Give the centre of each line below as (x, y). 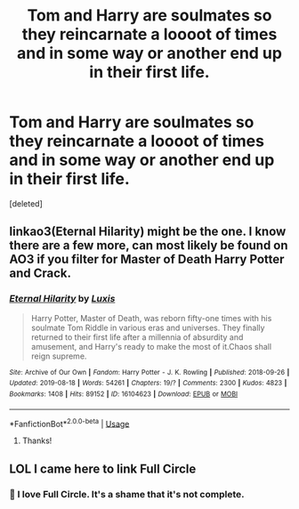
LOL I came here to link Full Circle (103, 469)
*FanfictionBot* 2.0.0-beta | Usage (69, 423)
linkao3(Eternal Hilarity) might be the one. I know (148, 232)
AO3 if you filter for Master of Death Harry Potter (147, 259)
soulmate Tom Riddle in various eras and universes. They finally (148, 327)
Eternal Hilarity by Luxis (62, 299)
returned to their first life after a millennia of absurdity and (137, 337)
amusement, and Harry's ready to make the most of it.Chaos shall (151, 346)
